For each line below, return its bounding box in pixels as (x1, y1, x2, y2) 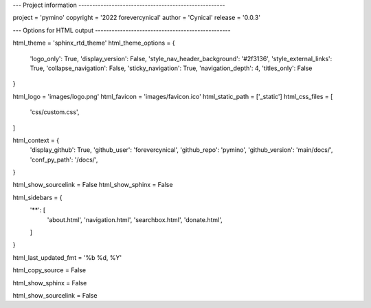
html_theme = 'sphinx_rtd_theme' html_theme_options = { (12, 38, 175, 47)
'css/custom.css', (30, 108, 80, 116)
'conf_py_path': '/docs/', (30, 155, 98, 164)
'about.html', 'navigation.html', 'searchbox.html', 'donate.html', (47, 215, 223, 223)
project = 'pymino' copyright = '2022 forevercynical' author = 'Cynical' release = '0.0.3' (12, 14, 261, 22)
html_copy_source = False (12, 266, 86, 274)
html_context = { (12, 136, 60, 144)
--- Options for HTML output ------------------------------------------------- (12, 26, 231, 34)
